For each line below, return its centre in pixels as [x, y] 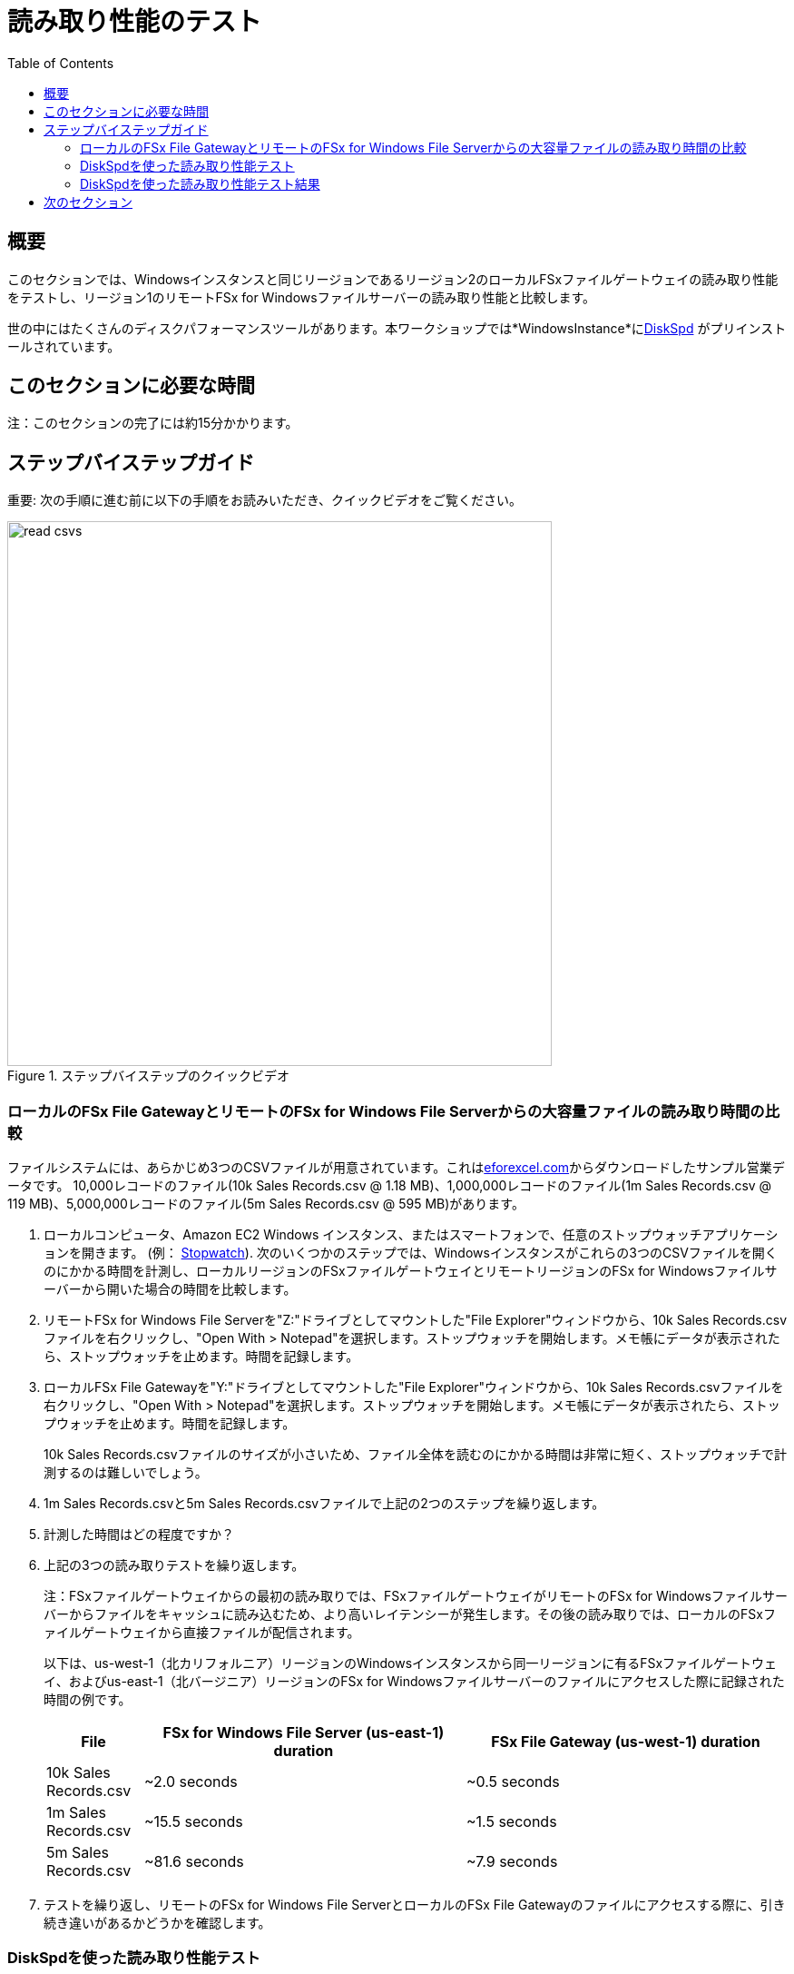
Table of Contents [61, 63]
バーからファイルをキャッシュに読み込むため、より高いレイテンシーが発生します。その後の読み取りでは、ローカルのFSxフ [410, 1614]
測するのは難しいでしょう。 [126, 1473]
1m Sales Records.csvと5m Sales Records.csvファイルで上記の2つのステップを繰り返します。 [324, 1504]
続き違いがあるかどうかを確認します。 [157, 1923]
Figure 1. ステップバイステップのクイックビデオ [148, 1076]
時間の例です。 [88, 1700]
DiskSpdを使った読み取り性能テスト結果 [200, 183]
